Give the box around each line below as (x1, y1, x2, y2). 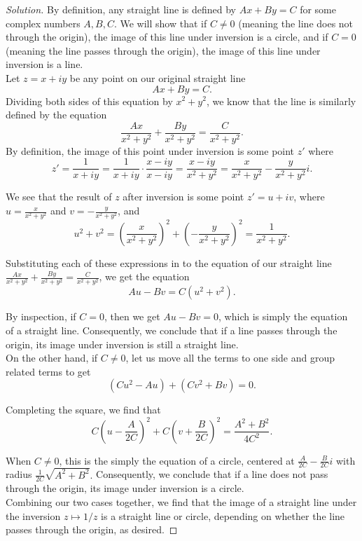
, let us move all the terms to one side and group (125, 350, 335, 365)
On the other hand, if (6, 350, 98, 365)
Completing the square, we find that (6, 402, 161, 417)
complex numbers (6, 15, 81, 30)
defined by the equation (6, 107, 107, 122)
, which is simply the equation (218, 309, 348, 324)
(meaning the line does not (238, 15, 354, 30)
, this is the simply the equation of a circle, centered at (59, 453, 295, 467)
